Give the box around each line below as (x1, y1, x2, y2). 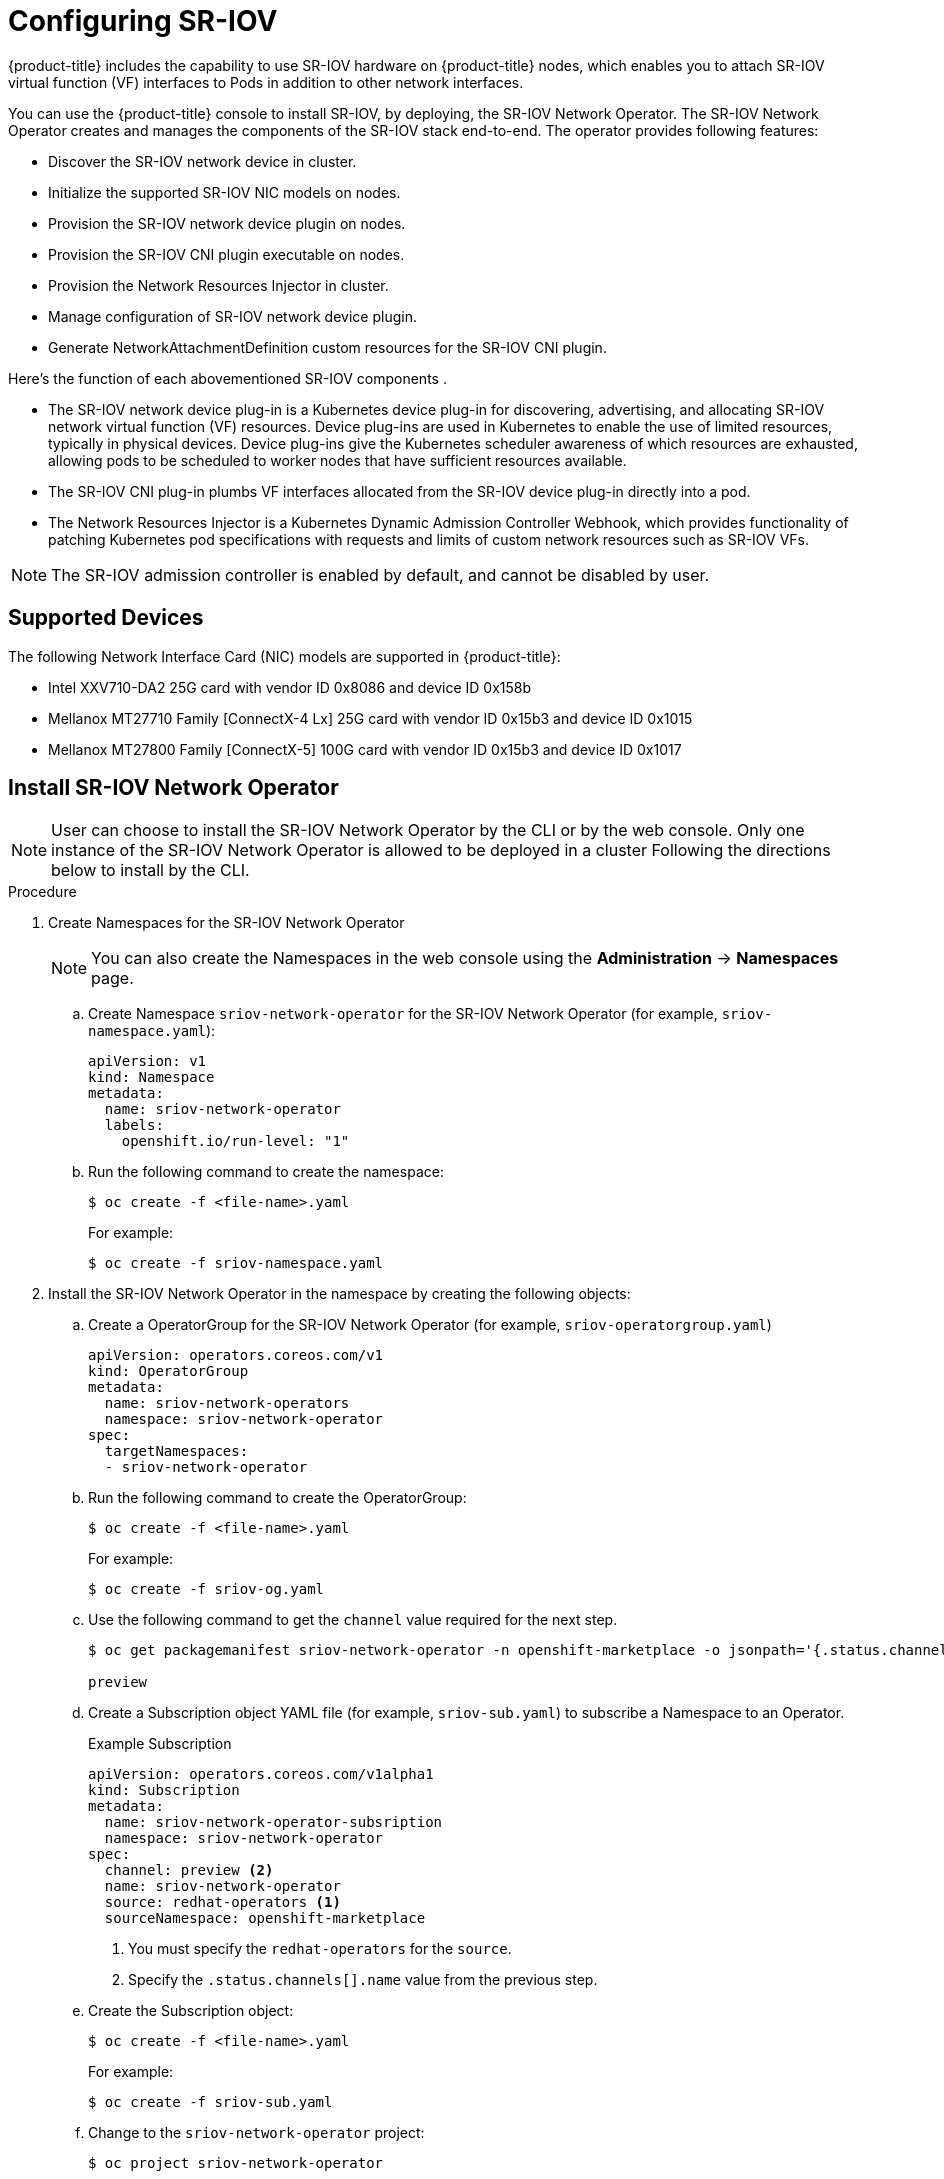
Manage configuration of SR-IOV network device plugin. (48, 307, 417, 325)
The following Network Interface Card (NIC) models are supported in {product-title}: (8, 647, 561, 665)
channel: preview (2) (104, 1862, 274, 1879)
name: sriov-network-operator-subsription (104, 1814, 443, 1831)
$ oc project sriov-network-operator (88, 2155, 384, 2172)
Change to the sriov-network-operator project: (88, 2124, 425, 2142)
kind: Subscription (88, 1782, 240, 1799)
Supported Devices (8, 605, 204, 631)
